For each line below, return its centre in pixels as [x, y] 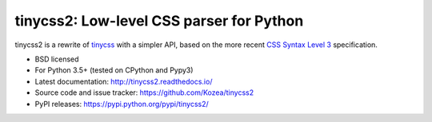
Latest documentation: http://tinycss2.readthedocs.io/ [124, 81]
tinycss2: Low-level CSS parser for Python [159, 21]
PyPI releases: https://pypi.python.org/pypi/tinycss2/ [122, 104]
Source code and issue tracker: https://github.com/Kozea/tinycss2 [144, 92]
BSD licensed [57, 59]
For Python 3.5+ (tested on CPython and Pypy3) [114, 70]
